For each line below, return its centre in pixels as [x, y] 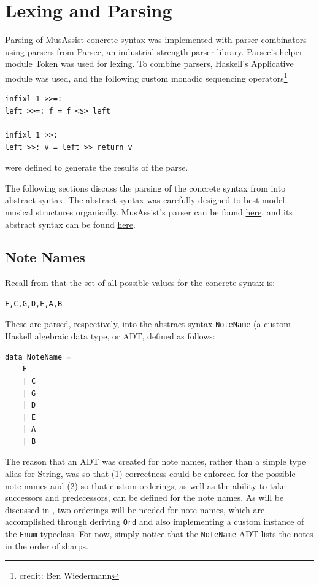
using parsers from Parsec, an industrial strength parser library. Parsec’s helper [154, 51]
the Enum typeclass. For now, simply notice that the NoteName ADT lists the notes [159, 534]
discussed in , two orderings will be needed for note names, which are [135, 509]
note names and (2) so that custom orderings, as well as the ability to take [145, 485]
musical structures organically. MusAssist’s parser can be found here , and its [149, 211]
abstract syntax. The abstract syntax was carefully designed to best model [145, 200]
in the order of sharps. [47, 545]
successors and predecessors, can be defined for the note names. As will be [144, 498]
